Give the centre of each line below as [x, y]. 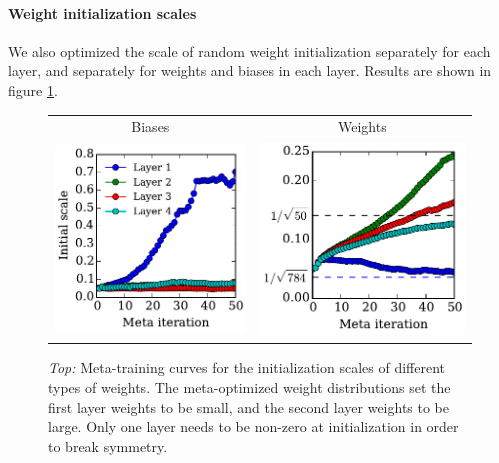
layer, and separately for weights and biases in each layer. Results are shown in [250, 70]
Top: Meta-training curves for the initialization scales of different [247, 367]
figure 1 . [33, 89]
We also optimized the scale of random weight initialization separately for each [249, 50]
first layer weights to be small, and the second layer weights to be [249, 406]
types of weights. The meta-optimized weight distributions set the [249, 386]
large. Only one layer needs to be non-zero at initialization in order [253, 426]
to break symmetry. [108, 445]
